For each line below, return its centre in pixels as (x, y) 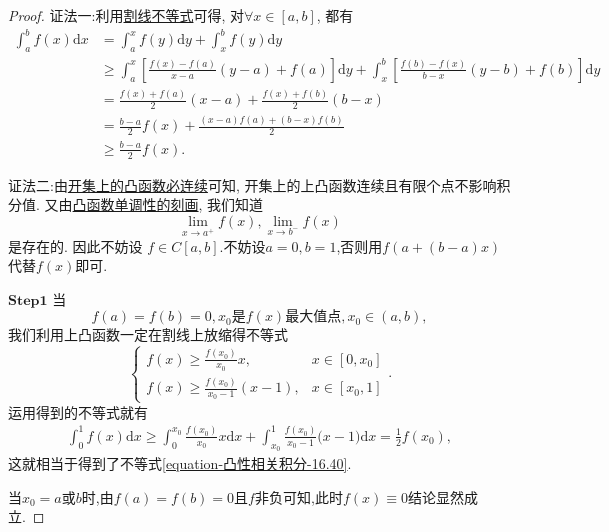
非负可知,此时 (298, 496)
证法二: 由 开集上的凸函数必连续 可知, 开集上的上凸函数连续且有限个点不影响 (252, 184)
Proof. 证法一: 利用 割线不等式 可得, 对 (126, 15)
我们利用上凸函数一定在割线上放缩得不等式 (148, 334)
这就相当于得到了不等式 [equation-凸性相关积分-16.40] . (180, 462)
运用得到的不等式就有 (78, 411)
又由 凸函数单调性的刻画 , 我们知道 (154, 204)
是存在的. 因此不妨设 (75, 245)
